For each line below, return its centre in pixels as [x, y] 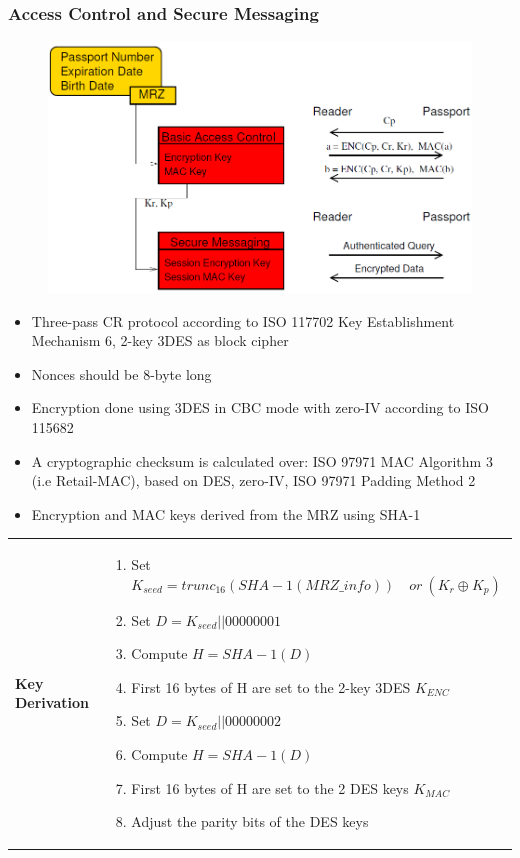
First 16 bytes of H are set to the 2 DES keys [270, 787]
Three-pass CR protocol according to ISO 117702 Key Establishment [243, 320]
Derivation [52, 702]
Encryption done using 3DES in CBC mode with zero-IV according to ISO [260, 407]
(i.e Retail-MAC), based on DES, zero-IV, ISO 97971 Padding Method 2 [253, 480]
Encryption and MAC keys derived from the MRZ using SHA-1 [226, 513]
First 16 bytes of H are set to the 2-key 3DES [271, 686]
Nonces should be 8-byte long [121, 373]
